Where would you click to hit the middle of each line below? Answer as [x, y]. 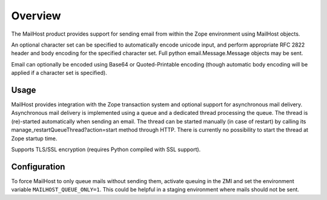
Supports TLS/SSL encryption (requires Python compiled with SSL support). [106, 149]
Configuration [38, 166]
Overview [36, 16]
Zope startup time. [34, 138]
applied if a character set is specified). [59, 73]
